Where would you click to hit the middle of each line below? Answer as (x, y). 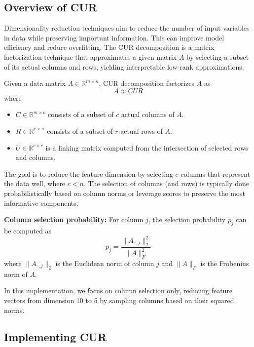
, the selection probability (187, 219)
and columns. (36, 157)
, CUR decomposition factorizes (147, 83)
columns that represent (215, 173)
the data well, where (35, 183)
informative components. (41, 203)
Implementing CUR (55, 336)
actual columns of (148, 114)
